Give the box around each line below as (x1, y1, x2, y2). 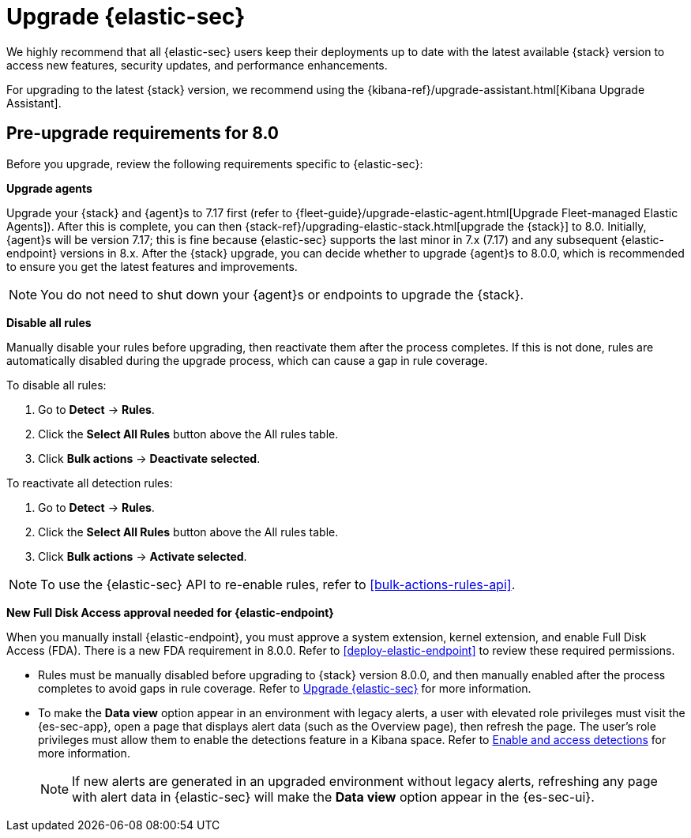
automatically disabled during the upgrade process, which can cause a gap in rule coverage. (6, 353, 488, 367)
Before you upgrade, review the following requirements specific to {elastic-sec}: (6, 156, 423, 171)
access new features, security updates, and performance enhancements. (6, 58, 388, 72)
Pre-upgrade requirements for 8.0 (6, 123, 279, 144)
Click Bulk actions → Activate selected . (38, 549, 247, 563)
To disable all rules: (6, 378, 107, 392)
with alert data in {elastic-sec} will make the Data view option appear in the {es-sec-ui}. (72, 788, 595, 805)
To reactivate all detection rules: (6, 475, 173, 490)
